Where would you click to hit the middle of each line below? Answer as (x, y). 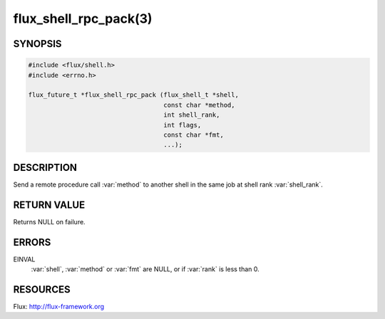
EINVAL (24, 259)
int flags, (183, 125)
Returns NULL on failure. (49, 221)
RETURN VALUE (49, 205)
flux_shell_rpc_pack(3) (83, 19)
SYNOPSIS (37, 44)
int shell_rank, (192, 115)
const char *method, (199, 105)
